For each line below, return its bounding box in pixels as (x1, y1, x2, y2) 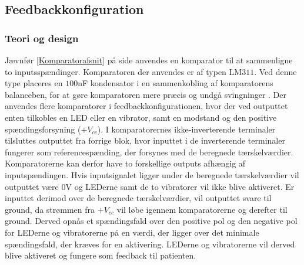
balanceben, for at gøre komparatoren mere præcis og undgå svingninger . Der (5, 88, 287, 100)
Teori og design (5, 30, 79, 45)
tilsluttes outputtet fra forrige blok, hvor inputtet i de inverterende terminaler (5, 134, 285, 147)
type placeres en (5, 77, 63, 89)
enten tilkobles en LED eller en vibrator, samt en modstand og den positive (5, 111, 277, 123)
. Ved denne (254, 65, 297, 77)
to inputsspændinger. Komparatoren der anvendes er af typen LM (5, 65, 242, 77)
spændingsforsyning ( (5, 123, 81, 135)
